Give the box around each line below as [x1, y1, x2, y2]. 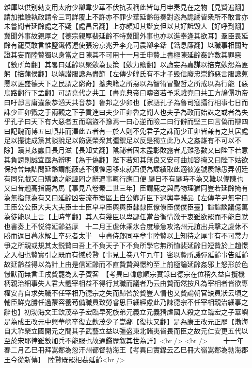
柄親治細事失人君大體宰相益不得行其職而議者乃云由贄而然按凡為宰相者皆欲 [4, 278, 241, 288]
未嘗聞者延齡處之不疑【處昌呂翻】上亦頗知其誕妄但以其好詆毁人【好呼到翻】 [4, 21, 248, 31]
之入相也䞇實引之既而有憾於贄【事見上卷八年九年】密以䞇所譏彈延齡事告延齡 [4, 249, 248, 260]
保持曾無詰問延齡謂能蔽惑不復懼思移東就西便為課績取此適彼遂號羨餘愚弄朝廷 [4, 164, 248, 174]
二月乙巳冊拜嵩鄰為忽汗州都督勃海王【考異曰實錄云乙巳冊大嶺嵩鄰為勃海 [10, 345, 241, 355]
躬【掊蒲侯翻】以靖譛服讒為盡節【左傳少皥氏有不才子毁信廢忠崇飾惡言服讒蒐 [4, 69, 248, 79]
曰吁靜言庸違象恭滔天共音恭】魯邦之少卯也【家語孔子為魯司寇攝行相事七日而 [4, 97, 248, 107]
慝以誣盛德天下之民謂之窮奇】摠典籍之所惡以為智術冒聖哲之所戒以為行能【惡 [4, 78, 248, 88]
